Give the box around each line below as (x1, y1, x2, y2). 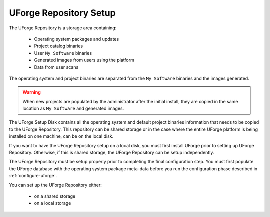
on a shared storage (34, 193, 76, 199)
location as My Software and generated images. (22, 105, 124, 112)
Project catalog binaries (34, 43, 83, 49)
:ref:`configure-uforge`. (9, 173, 57, 179)
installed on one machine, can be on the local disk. (9, 133, 114, 139)
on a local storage (34, 200, 71, 206)
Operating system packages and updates (34, 36, 119, 42)
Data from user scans (34, 64, 79, 70)
